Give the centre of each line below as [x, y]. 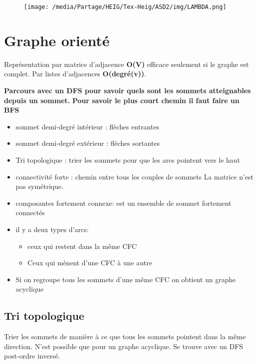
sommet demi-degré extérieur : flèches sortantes [88, 143]
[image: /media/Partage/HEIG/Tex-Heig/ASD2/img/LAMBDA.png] [125, 7]
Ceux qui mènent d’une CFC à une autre [90, 263]
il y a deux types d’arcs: [52, 229]
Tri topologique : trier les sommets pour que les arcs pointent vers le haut [128, 159]
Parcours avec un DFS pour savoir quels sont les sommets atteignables [128, 90]
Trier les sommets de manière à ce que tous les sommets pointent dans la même [125, 336]
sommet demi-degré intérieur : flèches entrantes [87, 126]
